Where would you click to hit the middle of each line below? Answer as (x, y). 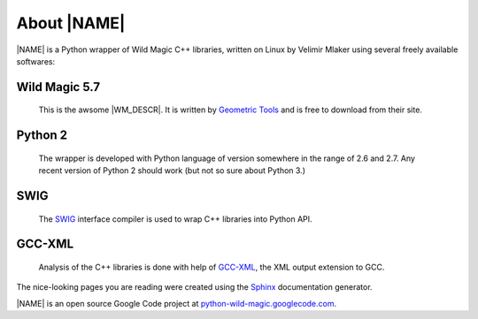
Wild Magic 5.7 (58, 87)
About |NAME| (71, 23)
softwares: (36, 61)
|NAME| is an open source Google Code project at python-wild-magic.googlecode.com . (177, 303)
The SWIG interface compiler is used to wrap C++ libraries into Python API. (176, 219)
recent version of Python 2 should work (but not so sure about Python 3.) (172, 171)
